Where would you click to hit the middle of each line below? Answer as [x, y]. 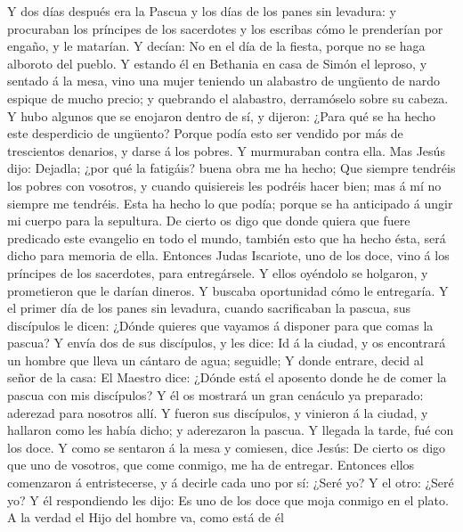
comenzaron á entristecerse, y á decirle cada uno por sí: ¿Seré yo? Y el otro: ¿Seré [231, 483]
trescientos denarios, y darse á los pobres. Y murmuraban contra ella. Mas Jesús [226, 150]
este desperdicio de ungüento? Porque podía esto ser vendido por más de [205, 133]
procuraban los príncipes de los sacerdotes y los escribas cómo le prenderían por [225, 28]
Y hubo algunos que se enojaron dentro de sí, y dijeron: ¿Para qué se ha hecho [221, 115]
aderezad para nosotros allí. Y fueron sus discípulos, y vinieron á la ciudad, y [218, 412]
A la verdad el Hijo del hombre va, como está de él [146, 517]
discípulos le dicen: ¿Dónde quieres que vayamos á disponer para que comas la [220, 325]
